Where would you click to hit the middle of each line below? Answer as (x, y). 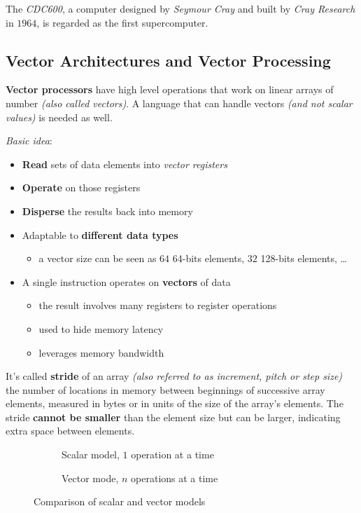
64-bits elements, (208, 258)
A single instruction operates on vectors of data (126, 281)
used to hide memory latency (101, 328)
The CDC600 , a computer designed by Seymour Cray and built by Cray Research (180, 8)
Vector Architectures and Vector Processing (168, 60)
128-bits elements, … (304, 258)
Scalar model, (91, 454)
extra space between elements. (70, 431)
